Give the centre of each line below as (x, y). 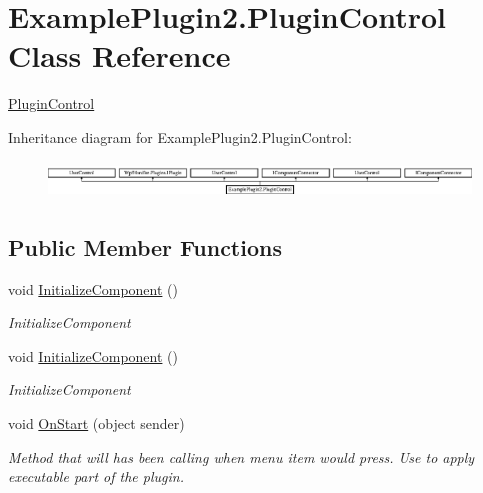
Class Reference (119, 55)
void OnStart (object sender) (96, 423)
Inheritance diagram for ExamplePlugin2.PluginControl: (180, 136)
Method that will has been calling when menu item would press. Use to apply (241, 456)
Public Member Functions (145, 246)
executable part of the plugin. (96, 476)
